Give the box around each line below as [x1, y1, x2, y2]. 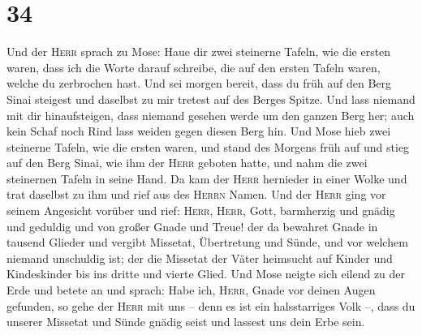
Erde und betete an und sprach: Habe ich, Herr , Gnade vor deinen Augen [6, 281, 376, 298]
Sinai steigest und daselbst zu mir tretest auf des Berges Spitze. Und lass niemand [6, 90, 416, 107]
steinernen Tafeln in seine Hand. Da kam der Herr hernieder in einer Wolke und [6, 170, 407, 187]
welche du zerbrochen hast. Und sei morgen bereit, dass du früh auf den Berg [6, 75, 392, 92]
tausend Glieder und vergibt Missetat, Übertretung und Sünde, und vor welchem [6, 234, 408, 251]
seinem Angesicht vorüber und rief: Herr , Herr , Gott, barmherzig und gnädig [6, 202, 395, 219]
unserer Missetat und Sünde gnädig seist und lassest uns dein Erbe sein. [6, 313, 365, 330]
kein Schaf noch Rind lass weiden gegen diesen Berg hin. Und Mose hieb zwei [6, 122, 391, 140]
